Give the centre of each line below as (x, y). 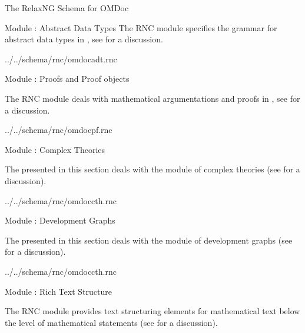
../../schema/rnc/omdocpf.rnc (59, 130)
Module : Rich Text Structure (58, 291)
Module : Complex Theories (55, 149)
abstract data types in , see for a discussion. (84, 39)
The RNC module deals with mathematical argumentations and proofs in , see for (152, 98)
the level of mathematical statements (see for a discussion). (111, 322)
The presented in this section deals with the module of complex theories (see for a (152, 169)
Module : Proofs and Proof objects (67, 79)
